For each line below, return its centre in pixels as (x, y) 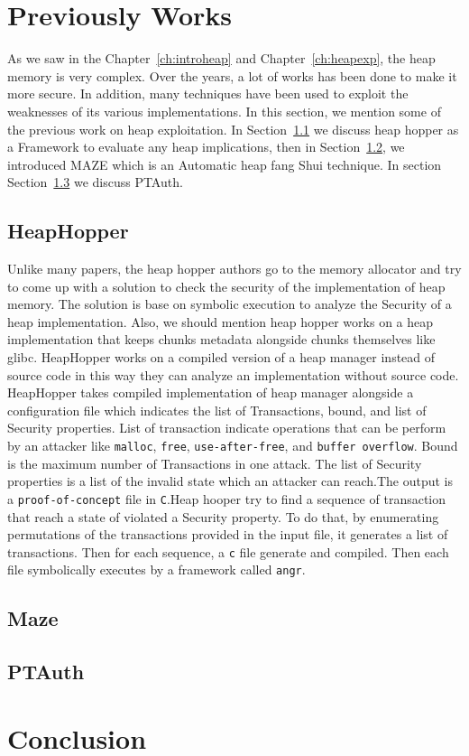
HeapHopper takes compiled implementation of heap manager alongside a (211, 392)
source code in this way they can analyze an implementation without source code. (233, 374)
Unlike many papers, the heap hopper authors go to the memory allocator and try (234, 269)
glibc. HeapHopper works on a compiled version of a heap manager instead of (221, 357)
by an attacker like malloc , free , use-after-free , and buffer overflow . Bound (233, 446)
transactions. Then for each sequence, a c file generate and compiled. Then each (228, 551)
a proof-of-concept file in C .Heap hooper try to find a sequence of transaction (227, 498)
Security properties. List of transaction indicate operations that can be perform (227, 428)
